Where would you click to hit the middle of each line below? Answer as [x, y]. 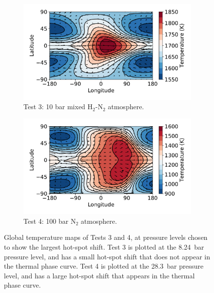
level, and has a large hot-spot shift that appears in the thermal [99, 275]
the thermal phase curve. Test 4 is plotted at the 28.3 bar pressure [104, 266]
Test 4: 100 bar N [50, 221]
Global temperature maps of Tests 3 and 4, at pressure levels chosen [106, 237]
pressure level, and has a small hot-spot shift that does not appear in [107, 256]
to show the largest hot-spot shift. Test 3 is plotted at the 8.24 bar [104, 247]
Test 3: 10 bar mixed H [58, 107]
